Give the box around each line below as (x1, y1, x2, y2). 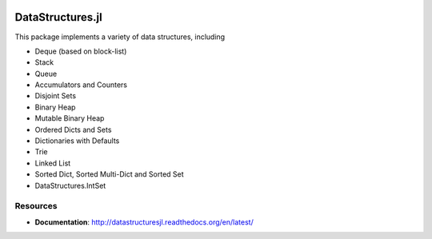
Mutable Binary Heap (34, 114, 105, 123)
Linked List (34, 158, 71, 168)
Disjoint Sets (34, 91, 76, 101)
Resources (14, 201, 58, 212)
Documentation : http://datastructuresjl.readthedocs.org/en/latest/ (34, 217, 254, 227)
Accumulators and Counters (34, 80, 128, 90)
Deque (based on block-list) (34, 46, 127, 56)
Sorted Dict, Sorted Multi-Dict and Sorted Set (34, 169, 184, 179)
